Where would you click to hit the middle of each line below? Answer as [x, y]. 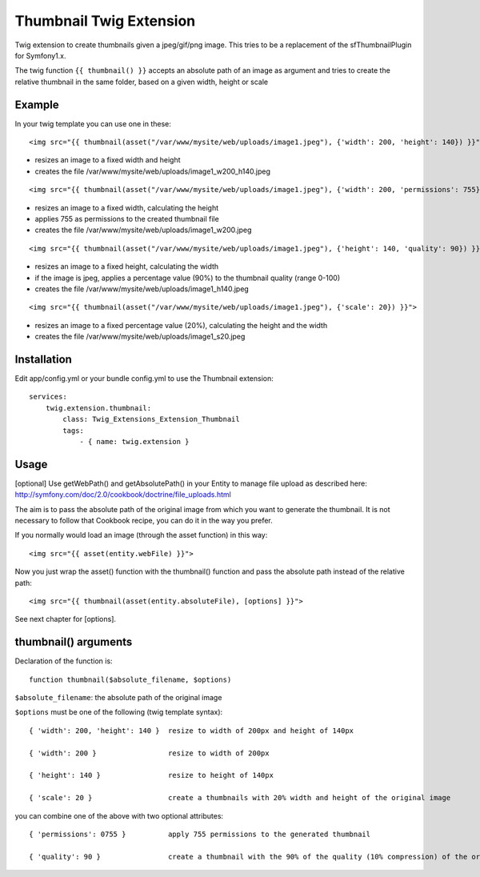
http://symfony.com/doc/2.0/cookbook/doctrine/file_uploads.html [123, 495]
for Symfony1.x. [40, 55]
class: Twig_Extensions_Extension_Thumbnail [151, 419]
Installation [43, 359]
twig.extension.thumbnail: [98, 408]
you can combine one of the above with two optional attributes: [119, 815]
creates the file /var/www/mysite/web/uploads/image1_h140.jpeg [142, 289]
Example [37, 104]
